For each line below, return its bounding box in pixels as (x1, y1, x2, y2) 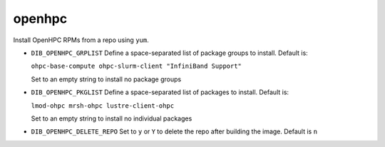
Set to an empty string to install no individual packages (31, 114, 192, 123)
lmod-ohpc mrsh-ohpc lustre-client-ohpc (31, 101, 175, 110)
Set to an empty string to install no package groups (31, 75, 182, 83)
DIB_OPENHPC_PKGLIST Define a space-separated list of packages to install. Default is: (31, 88, 289, 96)
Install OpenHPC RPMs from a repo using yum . (13, 36, 149, 44)
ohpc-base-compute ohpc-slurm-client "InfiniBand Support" (31, 62, 242, 71)
